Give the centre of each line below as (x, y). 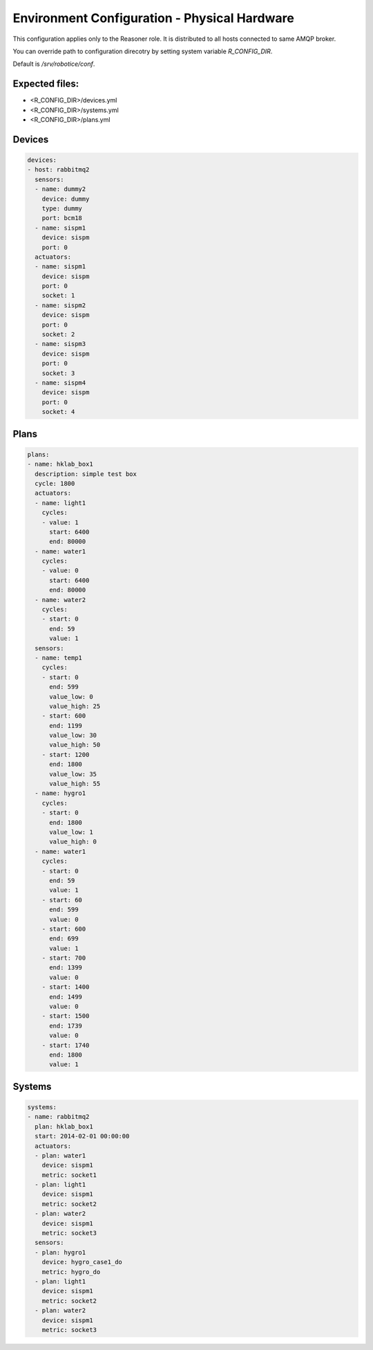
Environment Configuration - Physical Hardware (154, 18)
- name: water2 (60, 600)
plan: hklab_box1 (64, 1126)
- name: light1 (60, 503)
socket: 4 (58, 412)
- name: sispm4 (60, 383)
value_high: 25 (75, 706)
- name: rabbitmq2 (58, 1117)
